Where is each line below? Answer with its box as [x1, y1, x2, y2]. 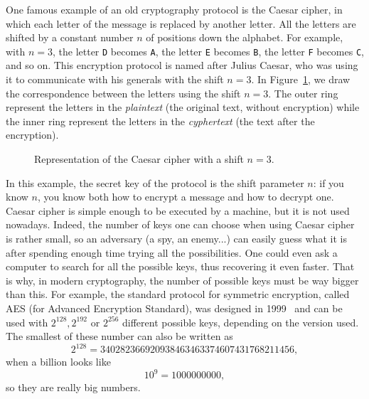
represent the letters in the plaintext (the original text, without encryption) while [6, 100, 360, 115]
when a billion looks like [6, 354, 111, 369]
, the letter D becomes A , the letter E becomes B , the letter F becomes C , [52, 43, 364, 58]
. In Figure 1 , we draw [251, 72, 351, 87]
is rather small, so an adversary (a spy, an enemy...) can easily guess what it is [6, 230, 347, 245]
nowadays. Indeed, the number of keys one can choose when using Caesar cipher [6, 217, 355, 232]
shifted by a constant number [6, 30, 134, 45]
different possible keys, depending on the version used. [122, 314, 359, 329]
